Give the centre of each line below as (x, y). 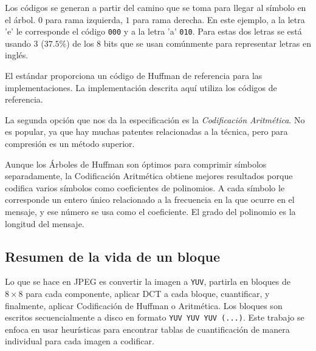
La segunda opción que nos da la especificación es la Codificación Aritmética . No (155, 119)
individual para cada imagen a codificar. (80, 341)
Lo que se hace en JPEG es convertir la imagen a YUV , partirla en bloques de (148, 281)
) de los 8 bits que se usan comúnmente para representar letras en (189, 43)
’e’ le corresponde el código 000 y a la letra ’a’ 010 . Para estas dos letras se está (153, 31)
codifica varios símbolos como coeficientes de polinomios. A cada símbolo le (145, 187)
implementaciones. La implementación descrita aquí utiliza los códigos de (141, 87)
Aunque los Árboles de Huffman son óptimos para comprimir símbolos (136, 164)
